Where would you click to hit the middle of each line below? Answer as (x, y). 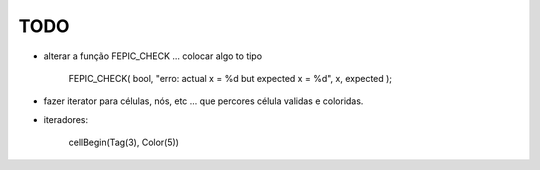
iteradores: (66, 119)
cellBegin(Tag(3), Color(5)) (124, 142)
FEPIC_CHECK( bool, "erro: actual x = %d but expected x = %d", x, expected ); (230, 78)
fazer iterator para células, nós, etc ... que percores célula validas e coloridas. (203, 101)
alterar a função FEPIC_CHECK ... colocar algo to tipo (153, 56)
